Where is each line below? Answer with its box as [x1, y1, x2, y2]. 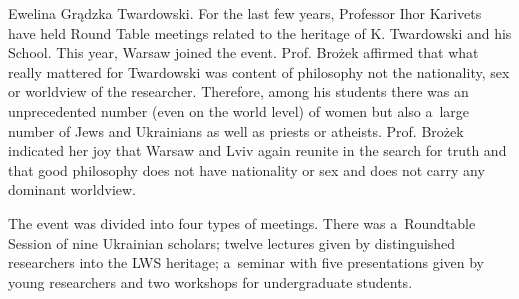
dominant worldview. [8, 179, 137, 200]
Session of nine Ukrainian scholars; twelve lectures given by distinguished [8, 232, 456, 253]
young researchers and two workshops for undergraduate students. [8, 271, 413, 292]
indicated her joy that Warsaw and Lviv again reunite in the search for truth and [8, 140, 507, 161]
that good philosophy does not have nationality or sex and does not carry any [8, 159, 485, 180]
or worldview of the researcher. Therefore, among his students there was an [8, 81, 469, 102]
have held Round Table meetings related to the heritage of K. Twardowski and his [8, 22, 512, 43]
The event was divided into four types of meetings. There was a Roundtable [8, 212, 476, 233]
